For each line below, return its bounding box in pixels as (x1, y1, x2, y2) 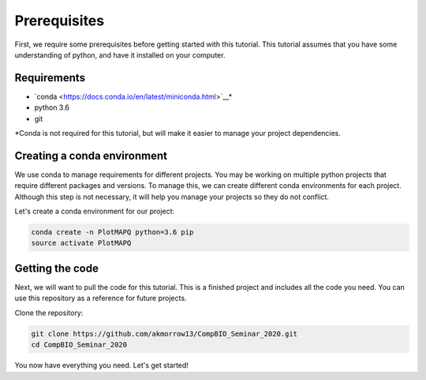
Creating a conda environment (14, 149, 167, 162)
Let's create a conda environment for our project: (14, 206, 175, 216)
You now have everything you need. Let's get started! (14, 360, 189, 371)
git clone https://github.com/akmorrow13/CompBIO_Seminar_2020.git (31, 329, 298, 338)
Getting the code (14, 261, 99, 275)
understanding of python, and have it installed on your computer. (14, 50, 226, 59)
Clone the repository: (14, 308, 84, 318)
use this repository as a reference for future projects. (14, 293, 187, 303)
